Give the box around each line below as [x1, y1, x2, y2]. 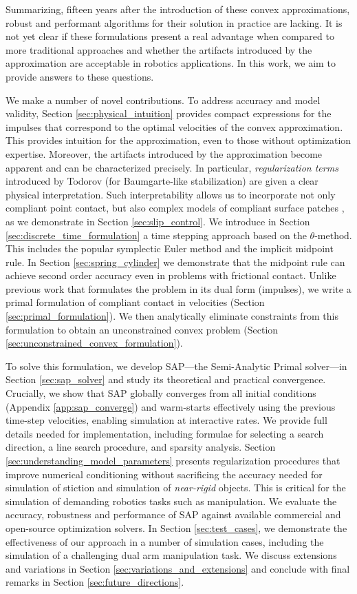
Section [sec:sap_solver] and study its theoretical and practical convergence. [6, 372, 326, 387]
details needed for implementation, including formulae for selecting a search [6, 426, 324, 440]
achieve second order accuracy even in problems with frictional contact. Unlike [6, 268, 336, 283]
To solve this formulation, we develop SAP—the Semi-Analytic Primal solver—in [6, 358, 347, 373]
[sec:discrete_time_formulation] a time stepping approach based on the [6, 227, 307, 242]
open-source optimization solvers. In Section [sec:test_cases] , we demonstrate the [6, 520, 347, 535]
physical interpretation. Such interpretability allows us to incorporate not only [6, 187, 336, 201]
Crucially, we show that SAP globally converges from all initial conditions [6, 386, 316, 400]
